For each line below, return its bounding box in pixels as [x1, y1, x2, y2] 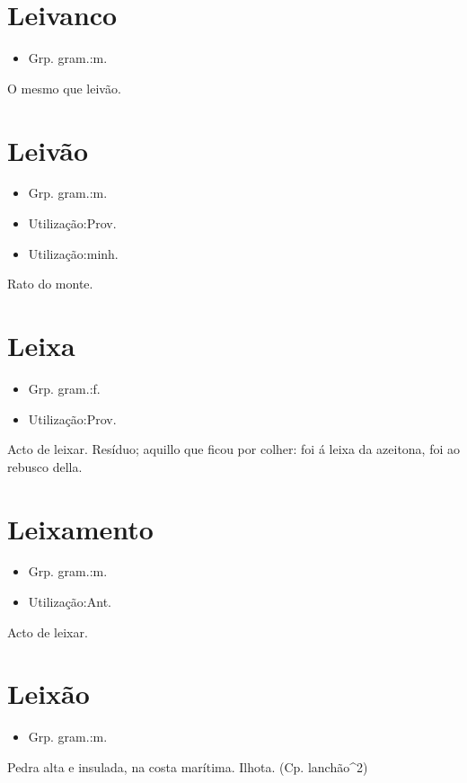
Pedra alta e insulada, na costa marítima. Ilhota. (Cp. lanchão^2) [7, 757, 368, 776]
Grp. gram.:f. [28, 378, 101, 397]
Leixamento [7, 510, 154, 547]
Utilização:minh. [28, 244, 119, 262]
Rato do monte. [7, 274, 93, 293]
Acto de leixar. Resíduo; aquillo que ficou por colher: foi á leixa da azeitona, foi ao [7, 440, 461, 458]
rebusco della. [7, 457, 83, 476]
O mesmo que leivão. [7, 78, 121, 97]
